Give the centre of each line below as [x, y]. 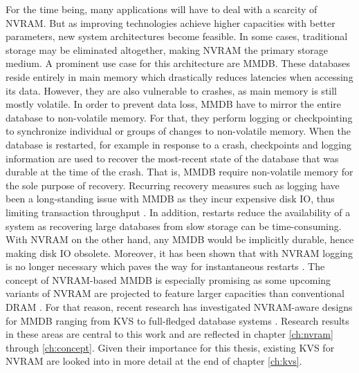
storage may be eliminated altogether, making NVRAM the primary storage [167, 49]
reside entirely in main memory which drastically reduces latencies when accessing [179, 76]
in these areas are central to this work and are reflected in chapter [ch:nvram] [169, 334]
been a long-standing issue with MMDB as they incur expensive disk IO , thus [170, 199]
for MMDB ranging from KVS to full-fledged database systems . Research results [177, 320]
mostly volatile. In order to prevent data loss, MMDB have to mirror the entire [174, 104]
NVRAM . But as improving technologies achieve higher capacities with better [171, 22]
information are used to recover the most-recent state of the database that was [172, 158]
